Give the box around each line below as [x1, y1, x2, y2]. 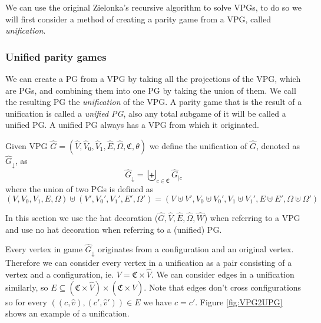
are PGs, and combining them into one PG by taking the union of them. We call [5, 84, 296, 96]
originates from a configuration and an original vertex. [97, 243, 294, 255]
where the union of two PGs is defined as [5, 183, 154, 195]
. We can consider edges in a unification [151, 268, 294, 281]
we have [143, 295, 172, 308]
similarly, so [5, 281, 48, 293]
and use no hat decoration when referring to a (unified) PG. [5, 223, 222, 235]
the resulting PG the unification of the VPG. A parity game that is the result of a [5, 95, 302, 108]
